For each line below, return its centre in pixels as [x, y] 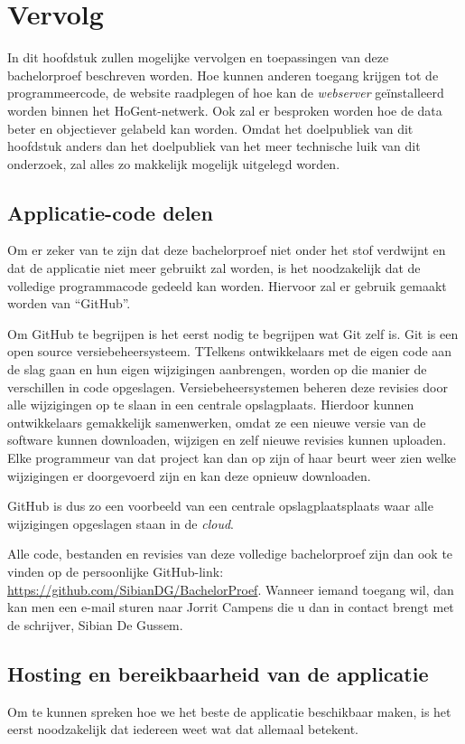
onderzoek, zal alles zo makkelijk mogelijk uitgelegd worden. [174, 163]
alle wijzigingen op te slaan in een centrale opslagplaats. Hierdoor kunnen [211, 405]
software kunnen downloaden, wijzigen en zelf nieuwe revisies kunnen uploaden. [227, 440]
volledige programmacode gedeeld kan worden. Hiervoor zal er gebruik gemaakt [227, 285]
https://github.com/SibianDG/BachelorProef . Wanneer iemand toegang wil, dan [231, 589]
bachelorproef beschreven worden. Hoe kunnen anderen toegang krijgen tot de [223, 75]
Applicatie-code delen [110, 212]
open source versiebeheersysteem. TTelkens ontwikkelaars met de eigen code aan [230, 351]
